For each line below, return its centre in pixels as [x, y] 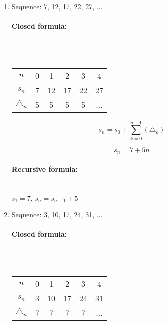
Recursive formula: [45, 168]
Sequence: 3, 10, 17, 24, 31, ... [57, 214]
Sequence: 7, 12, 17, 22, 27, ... [57, 6]
